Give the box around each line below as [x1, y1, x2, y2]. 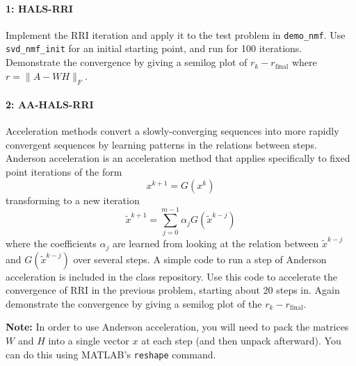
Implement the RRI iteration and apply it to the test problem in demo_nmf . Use [6, 27, 346, 42]
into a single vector [48, 333, 129, 347]
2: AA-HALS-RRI [6, 97, 94, 112]
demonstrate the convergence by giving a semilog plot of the [6, 296, 262, 310]
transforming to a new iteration [6, 192, 140, 207]
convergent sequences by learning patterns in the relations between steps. [6, 137, 317, 151]
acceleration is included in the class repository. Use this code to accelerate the [6, 269, 337, 283]
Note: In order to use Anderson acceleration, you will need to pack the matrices [6, 319, 349, 334]
